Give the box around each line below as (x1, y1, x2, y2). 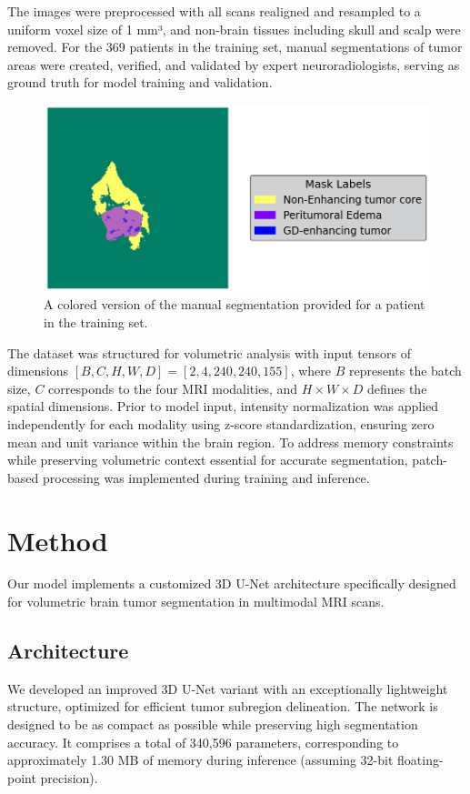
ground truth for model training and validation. (7, 73, 273, 92)
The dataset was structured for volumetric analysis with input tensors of (7, 343, 412, 362)
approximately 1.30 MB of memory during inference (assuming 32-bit (7, 750, 394, 769)
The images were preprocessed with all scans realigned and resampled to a (7, 2, 421, 20)
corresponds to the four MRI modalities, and (48, 378, 298, 397)
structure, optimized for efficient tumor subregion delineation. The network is (7, 697, 438, 716)
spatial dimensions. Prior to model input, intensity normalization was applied (7, 397, 439, 416)
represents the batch (349, 361, 462, 380)
